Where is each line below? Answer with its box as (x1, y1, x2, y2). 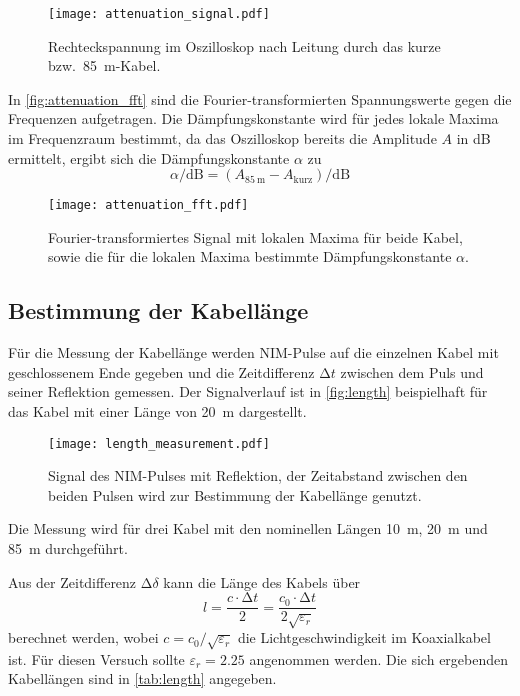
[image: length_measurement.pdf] (48, 436, 270, 451)
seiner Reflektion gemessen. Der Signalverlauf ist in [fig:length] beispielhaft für (8, 381, 488, 402)
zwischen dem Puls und (340, 361, 484, 382)
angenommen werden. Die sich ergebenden (249, 648, 509, 669)
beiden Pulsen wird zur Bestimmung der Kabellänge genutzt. (48, 484, 422, 505)
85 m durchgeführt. (8, 538, 128, 559)
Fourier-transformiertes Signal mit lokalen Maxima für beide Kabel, (48, 226, 463, 247)
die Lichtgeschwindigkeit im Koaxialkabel (237, 627, 491, 648)
